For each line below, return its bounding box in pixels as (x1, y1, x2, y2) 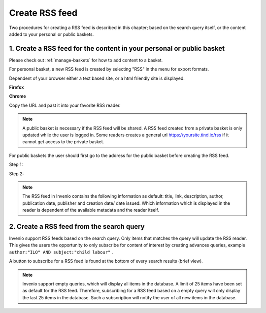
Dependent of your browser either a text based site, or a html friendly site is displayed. (9, 75, 185, 81)
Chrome (9, 94, 27, 99)
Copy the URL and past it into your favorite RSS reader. (9, 102, 121, 108)
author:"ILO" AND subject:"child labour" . (9, 249, 113, 255)
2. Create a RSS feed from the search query (9, 222, 145, 231)
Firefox (9, 84, 24, 91)
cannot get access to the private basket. (22, 139, 104, 145)
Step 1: (9, 161, 23, 167)
